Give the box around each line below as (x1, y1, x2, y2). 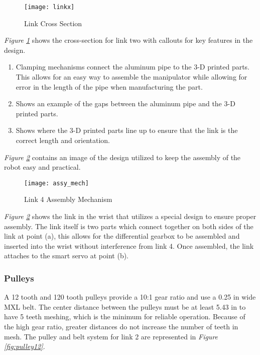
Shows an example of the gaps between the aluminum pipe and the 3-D (16, 98, 235, 109)
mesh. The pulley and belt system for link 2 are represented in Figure (4, 331, 218, 341)
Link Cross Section (24, 18, 82, 28)
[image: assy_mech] (24, 179, 89, 187)
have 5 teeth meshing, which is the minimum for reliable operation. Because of (4, 311, 245, 322)
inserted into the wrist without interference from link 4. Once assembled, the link (4, 240, 254, 251)
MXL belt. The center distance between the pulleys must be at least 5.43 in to (4, 301, 246, 312)
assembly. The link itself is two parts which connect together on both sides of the (4, 221, 253, 231)
